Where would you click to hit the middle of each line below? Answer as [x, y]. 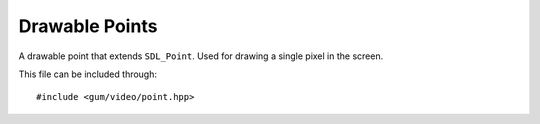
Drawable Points [88, 26]
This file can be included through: [88, 74]
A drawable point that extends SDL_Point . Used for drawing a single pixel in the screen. [201, 56]
